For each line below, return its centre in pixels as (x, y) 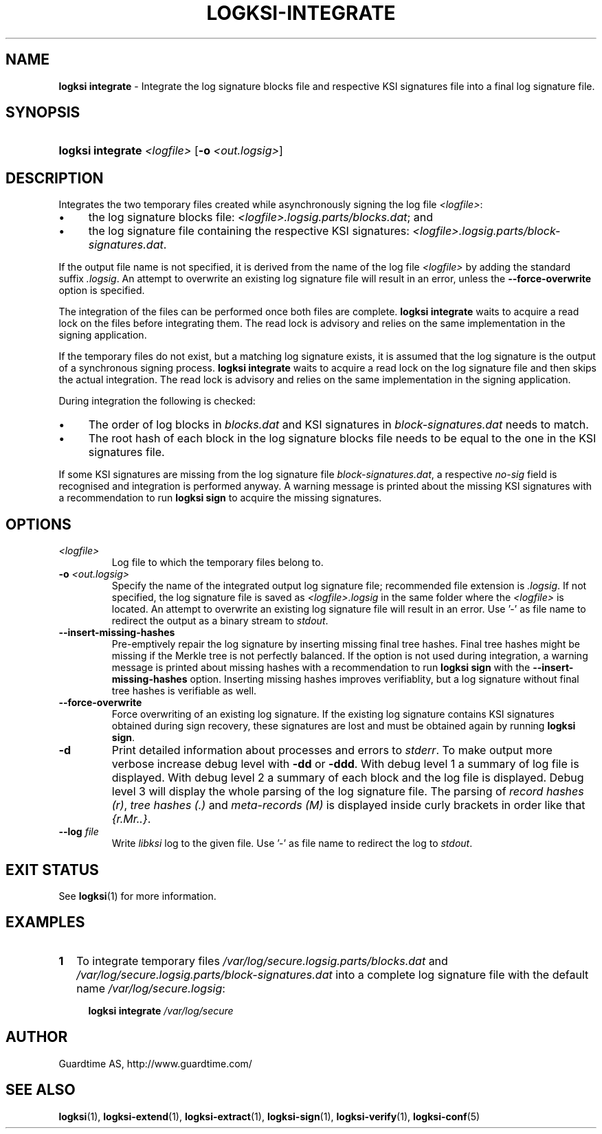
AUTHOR (37, 1037)
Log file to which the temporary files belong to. (218, 563)
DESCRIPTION (55, 178)
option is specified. (102, 291)
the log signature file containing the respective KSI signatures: (249, 231)
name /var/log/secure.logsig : (151, 988)
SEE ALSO (41, 1090)
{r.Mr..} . (131, 819)
